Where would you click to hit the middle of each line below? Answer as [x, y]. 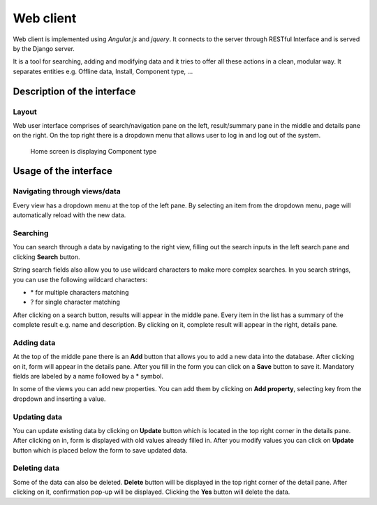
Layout [25, 112]
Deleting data [36, 468]
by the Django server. [44, 48]
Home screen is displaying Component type [94, 151]
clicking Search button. [46, 257]
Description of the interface [74, 91]
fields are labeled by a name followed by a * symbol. [88, 376]
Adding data [34, 342]
